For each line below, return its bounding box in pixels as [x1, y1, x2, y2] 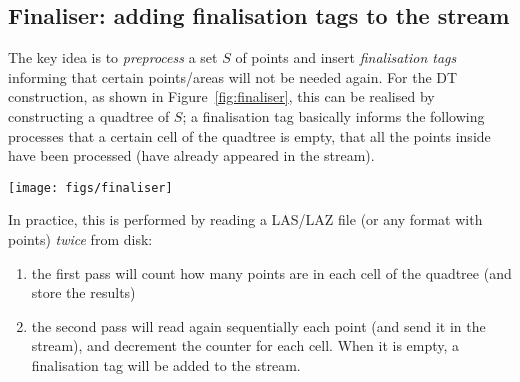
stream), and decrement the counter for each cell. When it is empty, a [31, 335, 460, 356]
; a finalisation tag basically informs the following [182, 105, 485, 126]
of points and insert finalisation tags [235, 47, 457, 68]
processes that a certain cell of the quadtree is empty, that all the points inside [8, 125, 491, 146]
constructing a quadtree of [8, 105, 170, 126]
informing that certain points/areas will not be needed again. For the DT [8, 66, 458, 87]
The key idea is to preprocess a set [8, 47, 218, 68]
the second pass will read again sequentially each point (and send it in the [31, 315, 486, 336]
